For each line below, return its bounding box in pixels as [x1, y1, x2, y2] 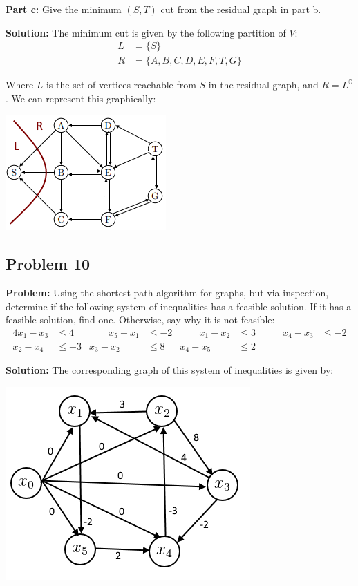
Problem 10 [6, 253, 91, 274]
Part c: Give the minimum [6, 2, 122, 16]
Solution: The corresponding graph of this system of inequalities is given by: [6, 362, 334, 377]
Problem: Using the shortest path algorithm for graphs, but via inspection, [6, 285, 329, 300]
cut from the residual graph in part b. [160, 2, 321, 16]
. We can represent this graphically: [6, 91, 156, 105]
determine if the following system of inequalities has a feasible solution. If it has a [6, 299, 352, 313]
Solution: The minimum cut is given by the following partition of [6, 25, 286, 39]
